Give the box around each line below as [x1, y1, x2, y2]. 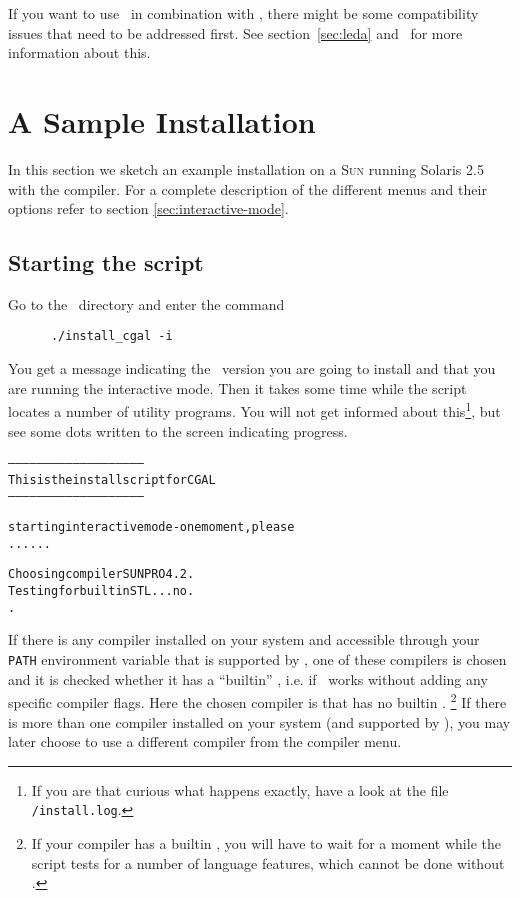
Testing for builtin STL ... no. [8, 584, 195, 599]
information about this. [8, 42, 151, 63]
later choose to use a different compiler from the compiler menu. [8, 731, 402, 752]
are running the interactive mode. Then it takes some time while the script [8, 377, 467, 398]
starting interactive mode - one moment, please [8, 520, 295, 535]
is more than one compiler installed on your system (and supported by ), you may [8, 711, 511, 732]
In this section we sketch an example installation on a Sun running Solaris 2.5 [8, 158, 484, 179]
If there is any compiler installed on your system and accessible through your [8, 629, 480, 650]
